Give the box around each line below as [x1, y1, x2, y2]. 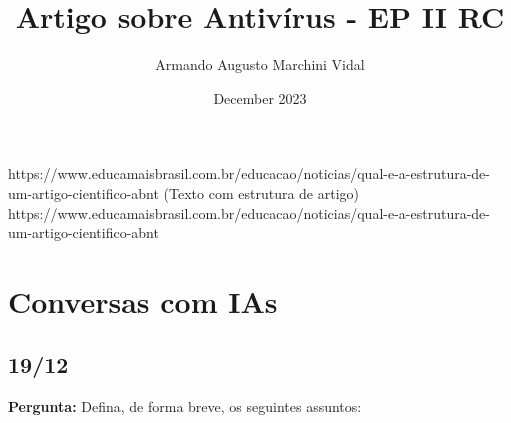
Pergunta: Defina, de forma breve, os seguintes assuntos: [8, 396, 362, 417]
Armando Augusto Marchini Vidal [155, 54, 365, 75]
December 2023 [213, 87, 307, 108]
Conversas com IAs [8, 280, 278, 321]
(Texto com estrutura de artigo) [163, 182, 360, 203]
